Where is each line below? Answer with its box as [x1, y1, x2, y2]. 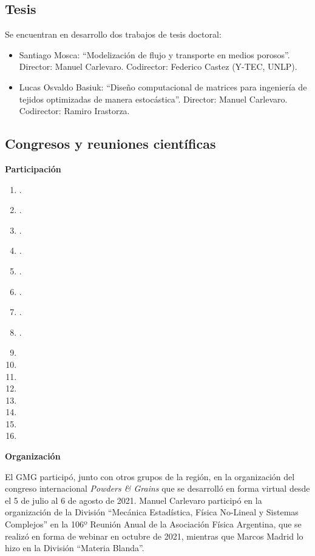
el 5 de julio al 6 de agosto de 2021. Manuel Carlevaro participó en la [5, 493, 262, 506]
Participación [5, 162, 61, 175]
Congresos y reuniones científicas [5, 134, 216, 153]
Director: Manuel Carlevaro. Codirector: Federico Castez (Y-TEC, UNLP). [19, 60, 297, 73]
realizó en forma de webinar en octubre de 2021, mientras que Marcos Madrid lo [5, 529, 303, 542]
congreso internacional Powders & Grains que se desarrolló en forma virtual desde [5, 482, 310, 495]
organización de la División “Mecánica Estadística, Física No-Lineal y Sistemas [5, 506, 299, 518]
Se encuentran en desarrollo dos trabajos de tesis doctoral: [5, 28, 222, 41]
